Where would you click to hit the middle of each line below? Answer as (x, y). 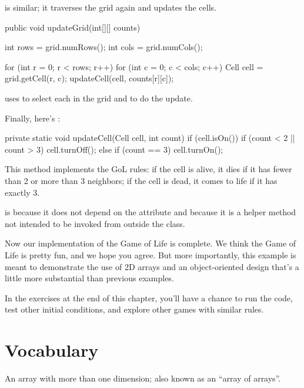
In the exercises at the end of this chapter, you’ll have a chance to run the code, (149, 297)
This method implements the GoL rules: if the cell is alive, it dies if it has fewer (148, 169)
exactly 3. (22, 192)
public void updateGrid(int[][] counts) (73, 27)
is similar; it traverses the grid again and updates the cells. (111, 7)
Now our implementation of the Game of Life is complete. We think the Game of (151, 243)
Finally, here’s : (33, 118)
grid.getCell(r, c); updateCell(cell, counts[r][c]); (89, 78)
